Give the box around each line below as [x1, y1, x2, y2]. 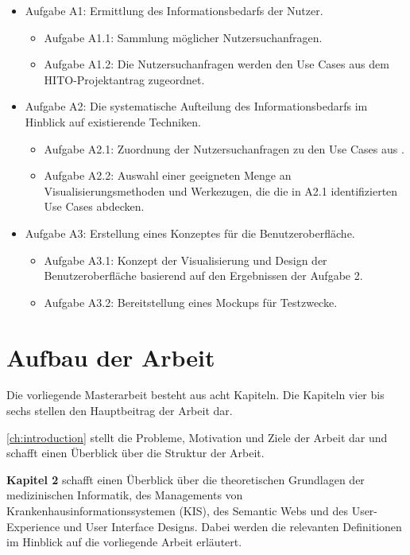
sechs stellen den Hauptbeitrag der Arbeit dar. [6, 402, 233, 419]
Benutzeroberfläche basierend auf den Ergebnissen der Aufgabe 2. [44, 267, 363, 284]
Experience [6, 518, 60, 534]
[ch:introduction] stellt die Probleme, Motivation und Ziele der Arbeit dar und [6, 429, 388, 445]
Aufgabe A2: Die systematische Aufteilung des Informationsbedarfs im [25, 98, 368, 114]
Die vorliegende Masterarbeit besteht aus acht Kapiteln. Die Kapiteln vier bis [6, 386, 385, 403]
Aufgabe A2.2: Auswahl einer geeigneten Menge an [44, 167, 292, 184]
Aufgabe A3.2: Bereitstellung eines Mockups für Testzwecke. [44, 293, 338, 310]
